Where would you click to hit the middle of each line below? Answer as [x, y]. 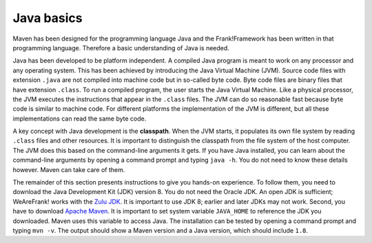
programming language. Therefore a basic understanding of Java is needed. [121, 47]
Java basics [48, 18]
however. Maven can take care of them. [69, 169]
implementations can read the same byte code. [80, 118]
